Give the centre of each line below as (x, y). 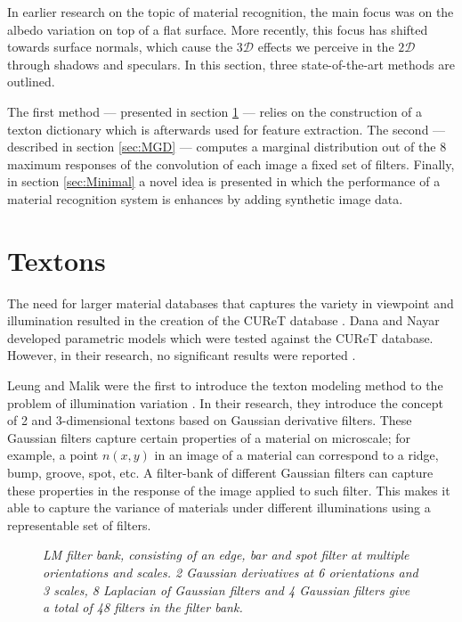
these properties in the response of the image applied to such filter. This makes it (229, 490)
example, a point (53, 455)
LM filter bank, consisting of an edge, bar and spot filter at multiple (226, 555)
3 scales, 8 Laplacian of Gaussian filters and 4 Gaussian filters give (227, 589)
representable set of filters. (79, 524)
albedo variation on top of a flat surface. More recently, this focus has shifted (218, 29)
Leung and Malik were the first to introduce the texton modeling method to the (225, 385)
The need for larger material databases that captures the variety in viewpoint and (231, 303)
